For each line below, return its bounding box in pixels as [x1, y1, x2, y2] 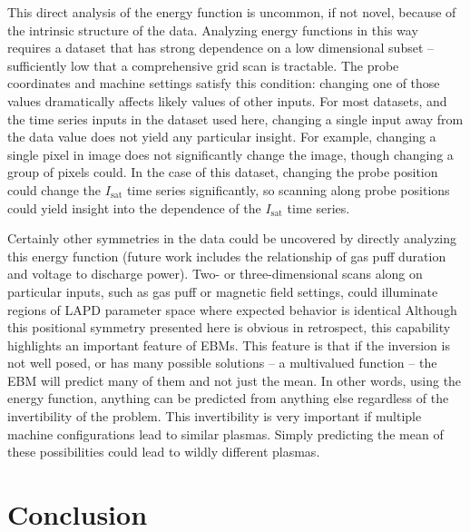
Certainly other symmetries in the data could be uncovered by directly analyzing [7, 229, 457, 248]
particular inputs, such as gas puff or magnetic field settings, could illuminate [7, 281, 438, 300]
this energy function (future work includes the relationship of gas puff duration [7, 246, 446, 265]
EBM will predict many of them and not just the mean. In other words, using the [7, 370, 462, 389]
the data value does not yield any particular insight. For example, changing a [7, 127, 436, 146]
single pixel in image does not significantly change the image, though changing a [7, 144, 454, 163]
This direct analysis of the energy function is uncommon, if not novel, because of [7, 3, 456, 21]
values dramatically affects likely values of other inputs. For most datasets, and [7, 91, 447, 110]
